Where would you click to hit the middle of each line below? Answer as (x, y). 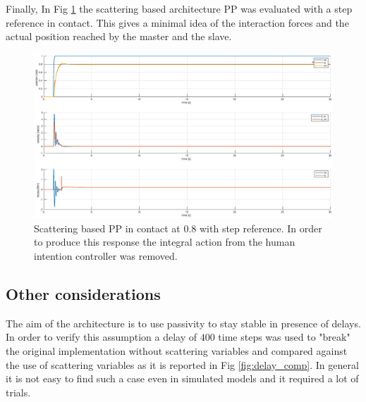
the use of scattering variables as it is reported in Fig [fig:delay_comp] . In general (182, 364)
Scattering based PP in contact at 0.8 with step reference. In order (178, 228)
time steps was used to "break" (284, 337)
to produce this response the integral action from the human (165, 242)
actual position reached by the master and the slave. (119, 36)
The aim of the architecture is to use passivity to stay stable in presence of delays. (183, 323)
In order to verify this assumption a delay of (102, 337)
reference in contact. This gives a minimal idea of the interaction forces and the (177, 22)
